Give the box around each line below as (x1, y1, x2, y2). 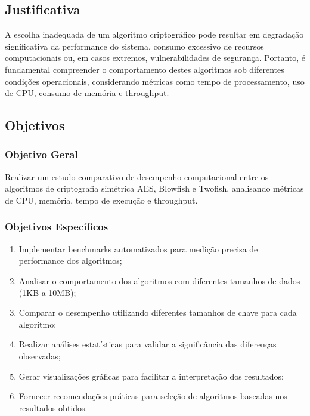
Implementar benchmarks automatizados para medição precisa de (18, 242, 258, 255)
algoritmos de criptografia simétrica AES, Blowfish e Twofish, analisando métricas (5, 182, 304, 195)
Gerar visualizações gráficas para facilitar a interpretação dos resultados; (18, 369, 284, 382)
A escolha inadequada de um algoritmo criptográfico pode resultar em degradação (5, 28, 304, 41)
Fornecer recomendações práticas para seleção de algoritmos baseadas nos (18, 390, 287, 402)
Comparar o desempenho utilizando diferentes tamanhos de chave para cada (18, 306, 297, 319)
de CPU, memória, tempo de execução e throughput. (5, 193, 198, 206)
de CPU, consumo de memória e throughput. (5, 87, 169, 99)
